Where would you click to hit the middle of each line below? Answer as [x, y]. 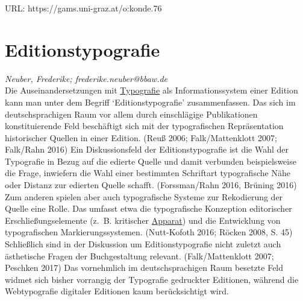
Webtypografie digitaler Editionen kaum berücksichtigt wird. [117, 291]
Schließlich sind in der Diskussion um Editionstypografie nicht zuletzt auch [143, 244]
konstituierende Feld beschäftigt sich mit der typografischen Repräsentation [144, 126]
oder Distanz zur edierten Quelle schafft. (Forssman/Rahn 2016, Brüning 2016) [151, 185]
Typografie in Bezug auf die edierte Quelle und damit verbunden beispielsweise [151, 161]
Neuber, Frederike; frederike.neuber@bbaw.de [86, 78]
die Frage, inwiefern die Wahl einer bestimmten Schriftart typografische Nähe [148, 173]
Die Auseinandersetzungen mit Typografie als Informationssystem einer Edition [151, 90]
